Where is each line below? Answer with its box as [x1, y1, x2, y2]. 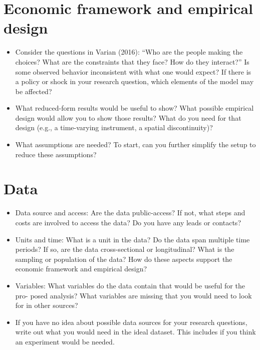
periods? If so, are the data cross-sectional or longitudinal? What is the [15, 244, 234, 254]
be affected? [15, 86, 52, 96]
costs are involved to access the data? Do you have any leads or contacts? [15, 217, 241, 227]
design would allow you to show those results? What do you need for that [15, 112, 241, 123]
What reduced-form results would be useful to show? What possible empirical [15, 103, 254, 113]
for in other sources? [15, 300, 78, 310]
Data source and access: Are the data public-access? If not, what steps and [15, 207, 245, 218]
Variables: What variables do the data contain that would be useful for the [15, 280, 245, 290]
